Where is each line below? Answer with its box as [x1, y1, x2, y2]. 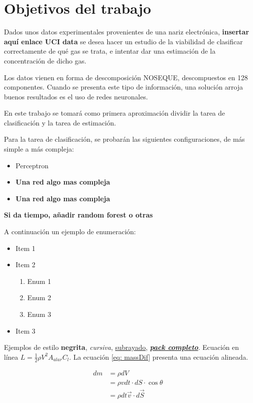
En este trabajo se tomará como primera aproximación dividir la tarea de [4, 108, 225, 118]
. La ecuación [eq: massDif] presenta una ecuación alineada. [69, 351, 248, 362]
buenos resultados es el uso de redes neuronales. [4, 91, 148, 101]
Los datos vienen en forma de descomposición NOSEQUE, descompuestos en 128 [4, 72, 248, 82]
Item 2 [15, 259, 35, 270]
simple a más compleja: [4, 144, 74, 154]
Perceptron [15, 160, 49, 170]
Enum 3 [27, 309, 51, 319]
